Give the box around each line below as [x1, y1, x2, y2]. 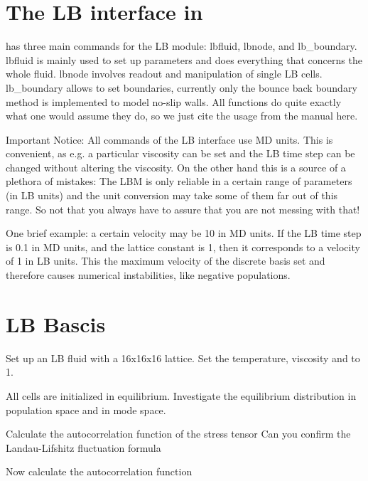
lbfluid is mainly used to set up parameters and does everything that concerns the [6, 52, 362, 67]
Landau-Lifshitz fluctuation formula [6, 440, 161, 455]
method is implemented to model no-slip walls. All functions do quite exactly [6, 94, 342, 109]
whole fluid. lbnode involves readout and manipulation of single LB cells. [6, 66, 323, 81]
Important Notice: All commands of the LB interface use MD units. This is [6, 132, 333, 147]
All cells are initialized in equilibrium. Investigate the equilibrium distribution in [6, 388, 357, 403]
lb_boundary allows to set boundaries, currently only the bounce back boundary [6, 80, 357, 95]
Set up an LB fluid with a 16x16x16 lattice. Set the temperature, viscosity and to [6, 350, 360, 365]
